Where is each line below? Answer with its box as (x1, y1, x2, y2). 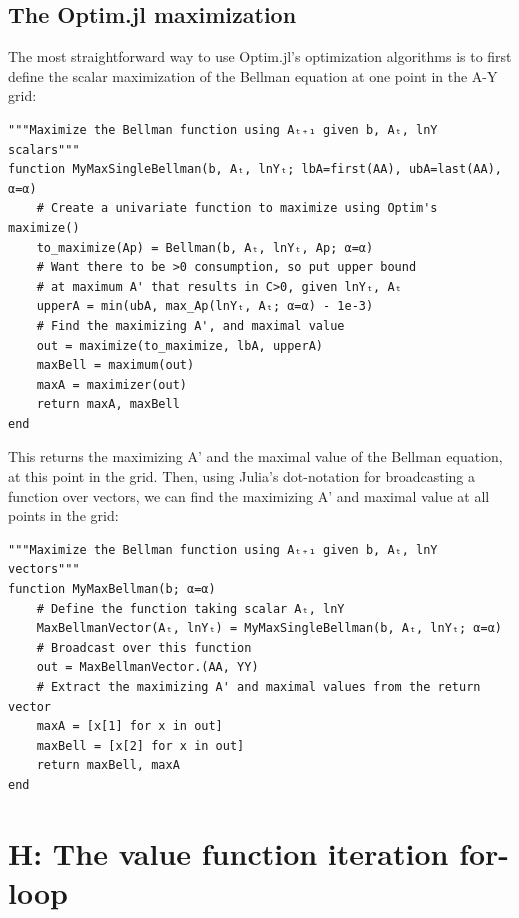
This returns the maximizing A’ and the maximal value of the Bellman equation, (8, 446, 503, 467)
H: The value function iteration (8, 832, 449, 873)
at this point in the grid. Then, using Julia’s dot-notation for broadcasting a (8, 466, 475, 487)
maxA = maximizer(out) (36, 377, 187, 392)
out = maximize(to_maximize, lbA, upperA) (36, 338, 323, 353)
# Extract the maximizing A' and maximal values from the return (36, 680, 481, 695)
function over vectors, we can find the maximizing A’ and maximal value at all (8, 485, 490, 506)
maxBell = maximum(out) (36, 358, 195, 373)
